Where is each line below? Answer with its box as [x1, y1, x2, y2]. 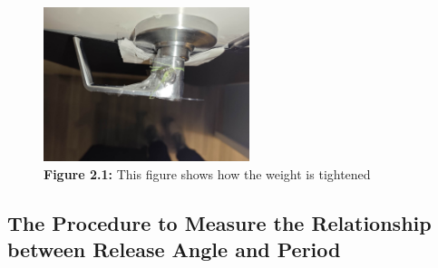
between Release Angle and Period [7, 235, 341, 263]
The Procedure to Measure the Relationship [7, 208, 432, 236]
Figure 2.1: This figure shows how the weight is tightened [44, 164, 371, 183]
